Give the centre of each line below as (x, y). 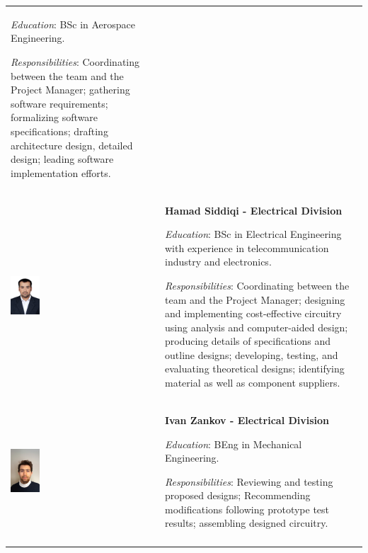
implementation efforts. (61, 172)
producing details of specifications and (248, 341)
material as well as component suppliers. (253, 383)
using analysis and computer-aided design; (257, 327)
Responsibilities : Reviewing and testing (249, 481)
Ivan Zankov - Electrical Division (247, 420)
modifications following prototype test (247, 509)
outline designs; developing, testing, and (252, 354)
